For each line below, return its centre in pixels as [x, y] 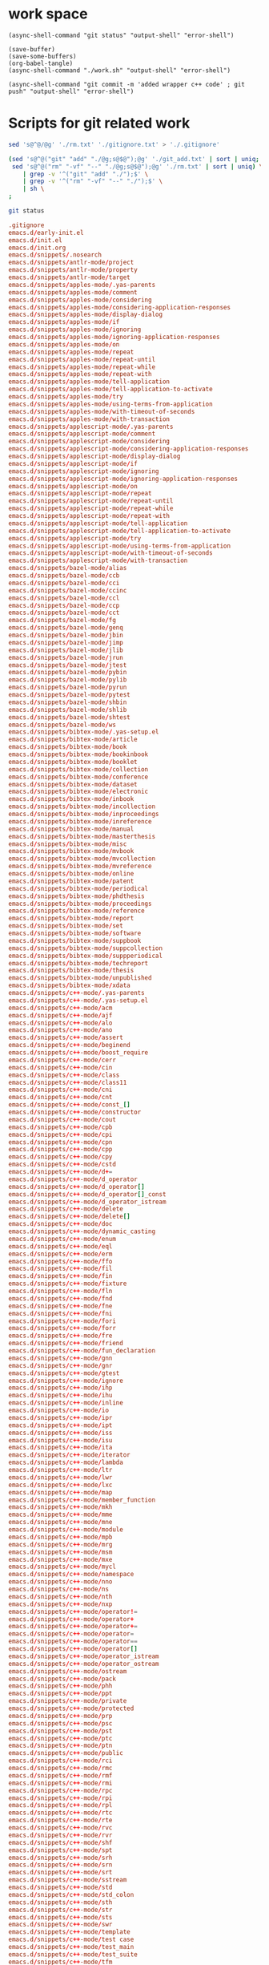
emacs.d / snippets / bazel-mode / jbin [66, 635]
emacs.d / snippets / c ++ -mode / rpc [60, 1790]
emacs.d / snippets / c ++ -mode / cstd [62, 1164]
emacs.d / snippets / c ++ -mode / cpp [60, 1150]
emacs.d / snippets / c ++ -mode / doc [60, 1224]
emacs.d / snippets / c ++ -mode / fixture [68, 1284]
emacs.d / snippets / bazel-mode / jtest [68, 665]
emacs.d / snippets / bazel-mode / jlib [66, 650]
